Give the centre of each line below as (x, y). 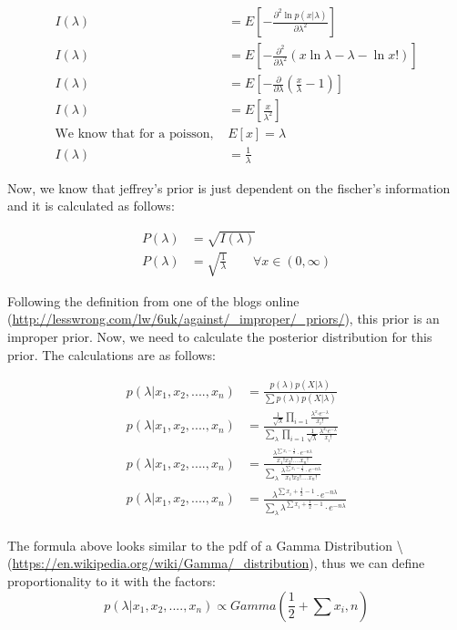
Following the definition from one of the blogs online (153, 300)
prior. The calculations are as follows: (112, 354)
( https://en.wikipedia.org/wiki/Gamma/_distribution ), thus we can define (216, 563)
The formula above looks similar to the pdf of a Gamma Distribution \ (205, 545)
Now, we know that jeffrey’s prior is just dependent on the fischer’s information (229, 187)
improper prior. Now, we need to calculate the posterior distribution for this (220, 337)
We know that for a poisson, (134, 134)
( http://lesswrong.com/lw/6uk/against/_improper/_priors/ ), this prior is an (223, 319)
